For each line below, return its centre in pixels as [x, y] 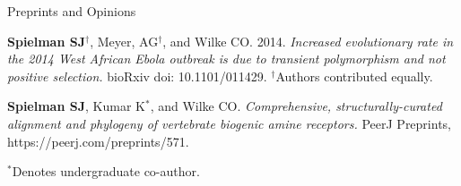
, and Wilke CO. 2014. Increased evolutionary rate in [308, 41]
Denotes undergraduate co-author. [106, 171]
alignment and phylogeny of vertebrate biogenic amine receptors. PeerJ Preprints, [229, 123]
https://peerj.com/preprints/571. [98, 141]
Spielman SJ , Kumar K [76, 106]
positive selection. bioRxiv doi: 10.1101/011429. [137, 76]
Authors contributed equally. [354, 76]
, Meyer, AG [124, 41]
